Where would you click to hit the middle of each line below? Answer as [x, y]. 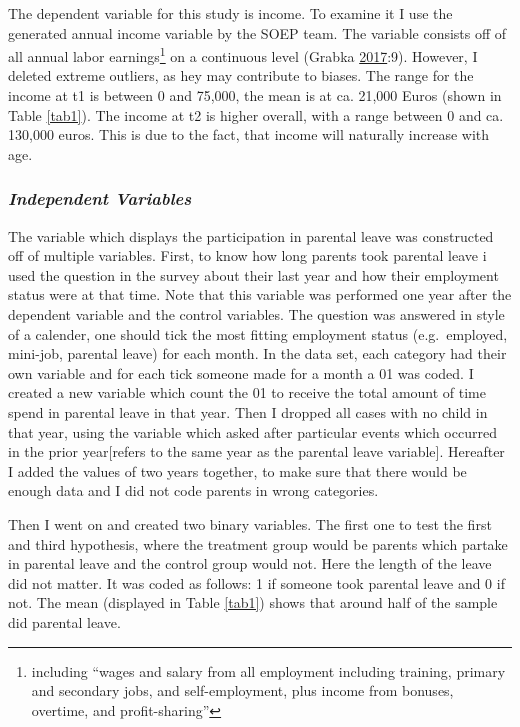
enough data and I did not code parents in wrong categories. [193, 490]
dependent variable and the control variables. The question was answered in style [256, 314]
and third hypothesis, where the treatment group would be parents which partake [258, 543]
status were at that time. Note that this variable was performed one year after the [260, 294]
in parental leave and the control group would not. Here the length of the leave [250, 563]
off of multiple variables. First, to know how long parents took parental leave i [247, 255]
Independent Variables [100, 198]
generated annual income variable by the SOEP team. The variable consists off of [257, 32]
